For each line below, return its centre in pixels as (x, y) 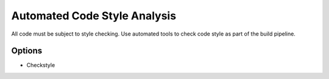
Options (27, 51)
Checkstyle (41, 65)
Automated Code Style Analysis (94, 16)
